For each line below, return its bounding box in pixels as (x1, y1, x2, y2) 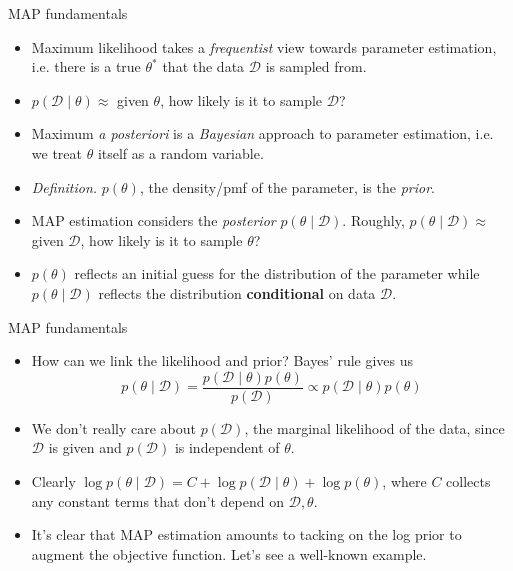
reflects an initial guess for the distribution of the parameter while (74, 263, 480, 284)
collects (446, 470, 491, 491)
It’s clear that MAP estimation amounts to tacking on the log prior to (31, 524, 462, 545)
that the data (162, 56, 245, 77)
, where (382, 470, 427, 491)
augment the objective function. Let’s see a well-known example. (31, 543, 427, 564)
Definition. (31, 176, 98, 197)
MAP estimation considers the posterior (31, 210, 276, 231)
